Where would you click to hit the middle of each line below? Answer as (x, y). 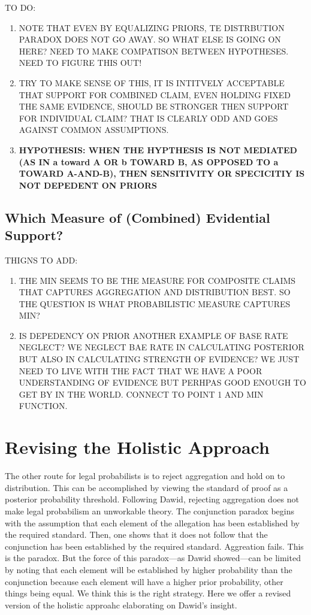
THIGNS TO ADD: (41, 260)
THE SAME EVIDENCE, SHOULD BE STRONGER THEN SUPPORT (154, 106)
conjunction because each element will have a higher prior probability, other (144, 581)
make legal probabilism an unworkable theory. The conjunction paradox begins (150, 511)
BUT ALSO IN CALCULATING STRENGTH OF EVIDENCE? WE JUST (159, 359)
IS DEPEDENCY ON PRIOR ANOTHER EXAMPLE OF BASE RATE (153, 335)
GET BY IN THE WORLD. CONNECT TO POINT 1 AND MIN (141, 394)
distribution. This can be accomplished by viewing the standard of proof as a (147, 487)
